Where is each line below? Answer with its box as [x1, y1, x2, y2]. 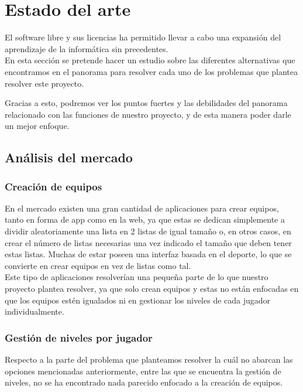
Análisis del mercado [5, 148, 133, 166]
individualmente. [5, 305, 64, 318]
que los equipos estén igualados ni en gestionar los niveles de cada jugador [5, 294, 271, 306]
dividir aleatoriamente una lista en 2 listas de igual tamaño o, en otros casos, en [5, 225, 291, 237]
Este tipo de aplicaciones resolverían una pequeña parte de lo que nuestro [5, 271, 268, 283]
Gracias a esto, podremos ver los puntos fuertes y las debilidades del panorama [5, 97, 288, 109]
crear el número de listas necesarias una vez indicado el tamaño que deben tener [5, 236, 292, 248]
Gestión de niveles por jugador [5, 330, 153, 345]
